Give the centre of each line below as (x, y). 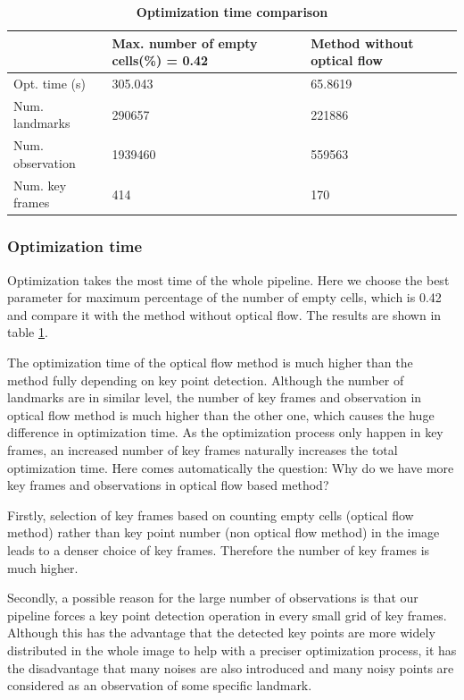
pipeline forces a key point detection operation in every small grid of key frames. (227, 615)
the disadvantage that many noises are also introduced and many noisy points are (231, 667)
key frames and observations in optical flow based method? (168, 485)
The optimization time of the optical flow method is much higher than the (210, 363)
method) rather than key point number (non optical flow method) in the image (224, 532)
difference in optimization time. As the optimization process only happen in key (225, 432)
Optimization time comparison (232, 12)
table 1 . (28, 332)
